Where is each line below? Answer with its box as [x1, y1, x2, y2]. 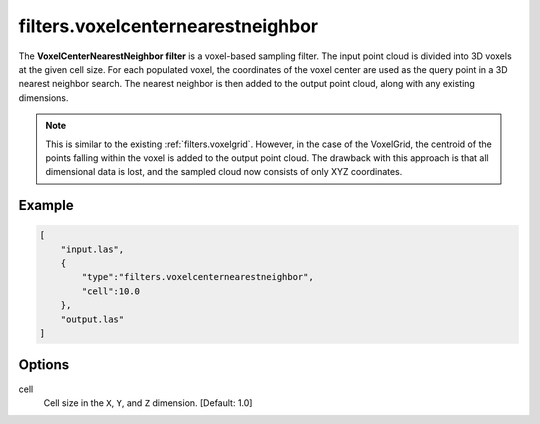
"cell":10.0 [81, 285, 140, 297]
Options [18, 356, 70, 374]
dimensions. [18, 91, 69, 104]
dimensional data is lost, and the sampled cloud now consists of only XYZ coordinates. [45, 166, 403, 178]
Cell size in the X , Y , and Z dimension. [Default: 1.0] [43, 396, 253, 409]
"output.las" [60, 313, 125, 325]
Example [18, 197, 74, 214]
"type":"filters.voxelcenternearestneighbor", [81, 271, 314, 283]
